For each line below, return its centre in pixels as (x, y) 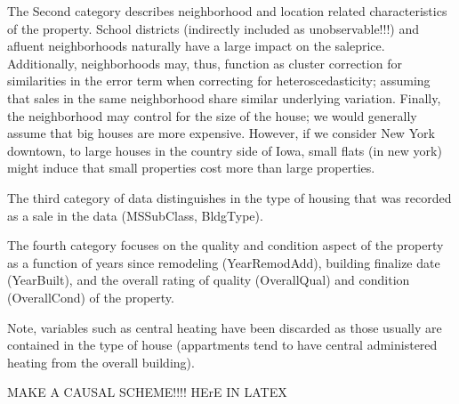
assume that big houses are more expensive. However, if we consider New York (221, 133)
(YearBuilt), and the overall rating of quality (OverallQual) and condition (209, 280)
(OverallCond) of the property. (91, 297)
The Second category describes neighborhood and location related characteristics (227, 11)
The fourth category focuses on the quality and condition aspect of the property (225, 245)
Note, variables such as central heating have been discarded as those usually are (225, 327)
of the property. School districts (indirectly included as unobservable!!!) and (213, 28)
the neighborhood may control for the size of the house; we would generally (212, 115)
